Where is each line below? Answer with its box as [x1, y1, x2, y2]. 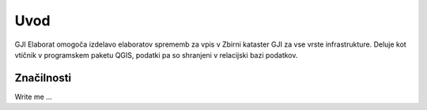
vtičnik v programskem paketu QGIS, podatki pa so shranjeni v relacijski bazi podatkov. [14, 50, 298, 59]
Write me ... [14, 92, 53, 101]
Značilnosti [14, 71, 72, 85]
